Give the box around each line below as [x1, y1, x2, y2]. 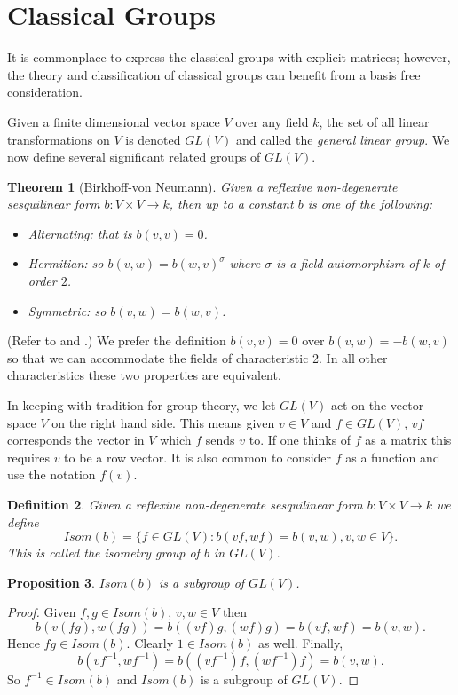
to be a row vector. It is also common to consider [64, 447, 332, 466]
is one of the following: [307, 194, 432, 213]
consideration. [7, 83, 83, 101]
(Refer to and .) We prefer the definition [7, 331, 226, 350]
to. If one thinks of [249, 430, 351, 449]
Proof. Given [7, 603, 76, 621]
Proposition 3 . [7, 573, 95, 591]
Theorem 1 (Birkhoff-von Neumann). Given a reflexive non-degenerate [7, 177, 398, 195]
